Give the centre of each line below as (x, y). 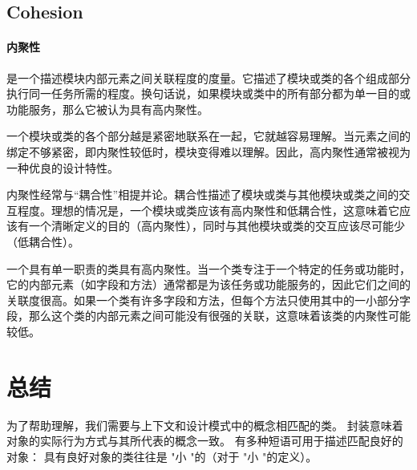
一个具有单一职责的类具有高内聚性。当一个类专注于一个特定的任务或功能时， (208, 268)
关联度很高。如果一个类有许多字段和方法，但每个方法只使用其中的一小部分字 (208, 300)
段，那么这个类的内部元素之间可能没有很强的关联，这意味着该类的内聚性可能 (208, 316)
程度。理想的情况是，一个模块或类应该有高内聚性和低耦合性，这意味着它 (208, 210)
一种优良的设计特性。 (63, 167)
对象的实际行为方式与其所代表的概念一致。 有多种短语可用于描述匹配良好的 (205, 441)
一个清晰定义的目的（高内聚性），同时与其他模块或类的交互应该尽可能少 (217, 226)
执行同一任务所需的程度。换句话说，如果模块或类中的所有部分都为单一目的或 (208, 93)
